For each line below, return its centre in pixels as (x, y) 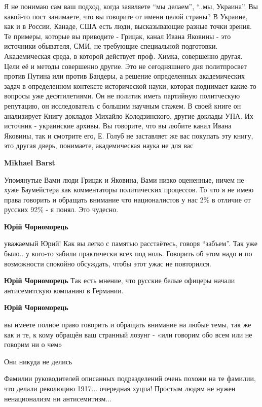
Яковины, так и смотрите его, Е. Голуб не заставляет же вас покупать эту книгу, (129, 135)
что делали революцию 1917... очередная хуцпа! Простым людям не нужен (120, 388)
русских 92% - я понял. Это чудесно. (61, 209)
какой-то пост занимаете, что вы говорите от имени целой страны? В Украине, (126, 16)
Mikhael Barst (30, 162)
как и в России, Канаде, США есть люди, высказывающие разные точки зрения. (128, 26)
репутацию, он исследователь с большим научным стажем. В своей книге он (123, 105)
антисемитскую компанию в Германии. (64, 290)
